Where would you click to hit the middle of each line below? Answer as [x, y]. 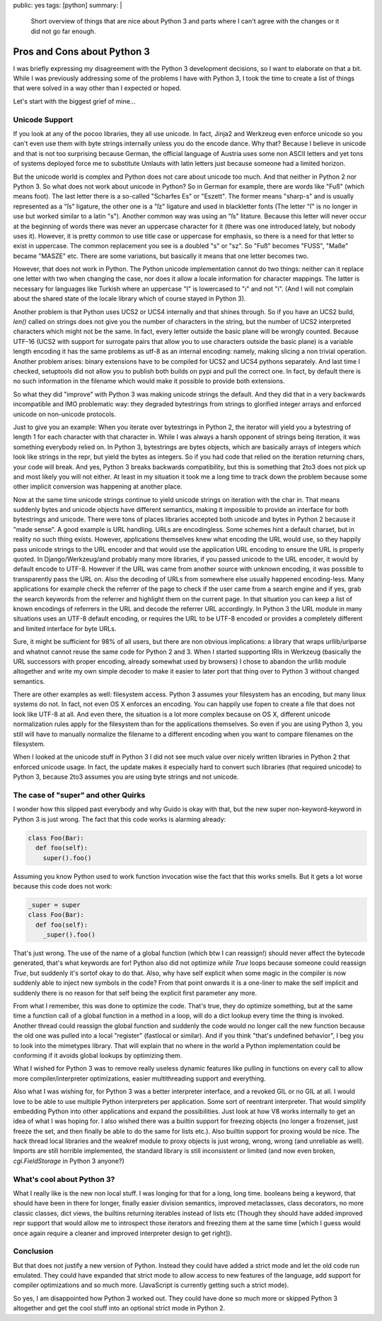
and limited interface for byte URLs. [65, 628]
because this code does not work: [63, 886]
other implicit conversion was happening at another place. [98, 486]
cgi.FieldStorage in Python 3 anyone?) [69, 1161]
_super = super [54, 905]
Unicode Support [43, 119]
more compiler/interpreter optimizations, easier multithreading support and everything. [139, 1078]
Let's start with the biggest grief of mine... [74, 101]
